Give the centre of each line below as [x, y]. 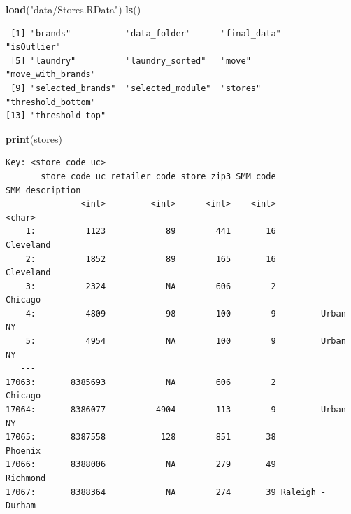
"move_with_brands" [51, 75]
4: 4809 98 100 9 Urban [186, 313]
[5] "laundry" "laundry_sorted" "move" [131, 61]
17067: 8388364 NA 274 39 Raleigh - [166, 492]
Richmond [26, 478]
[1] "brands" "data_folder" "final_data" [146, 33]
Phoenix [23, 451]
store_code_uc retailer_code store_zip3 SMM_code [158, 176]
